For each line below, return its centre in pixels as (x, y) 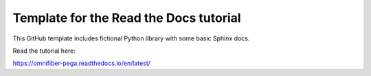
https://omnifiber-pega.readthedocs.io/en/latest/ (82, 63)
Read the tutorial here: (44, 51)
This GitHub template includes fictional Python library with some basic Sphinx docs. (131, 38)
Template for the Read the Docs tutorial (127, 18)
